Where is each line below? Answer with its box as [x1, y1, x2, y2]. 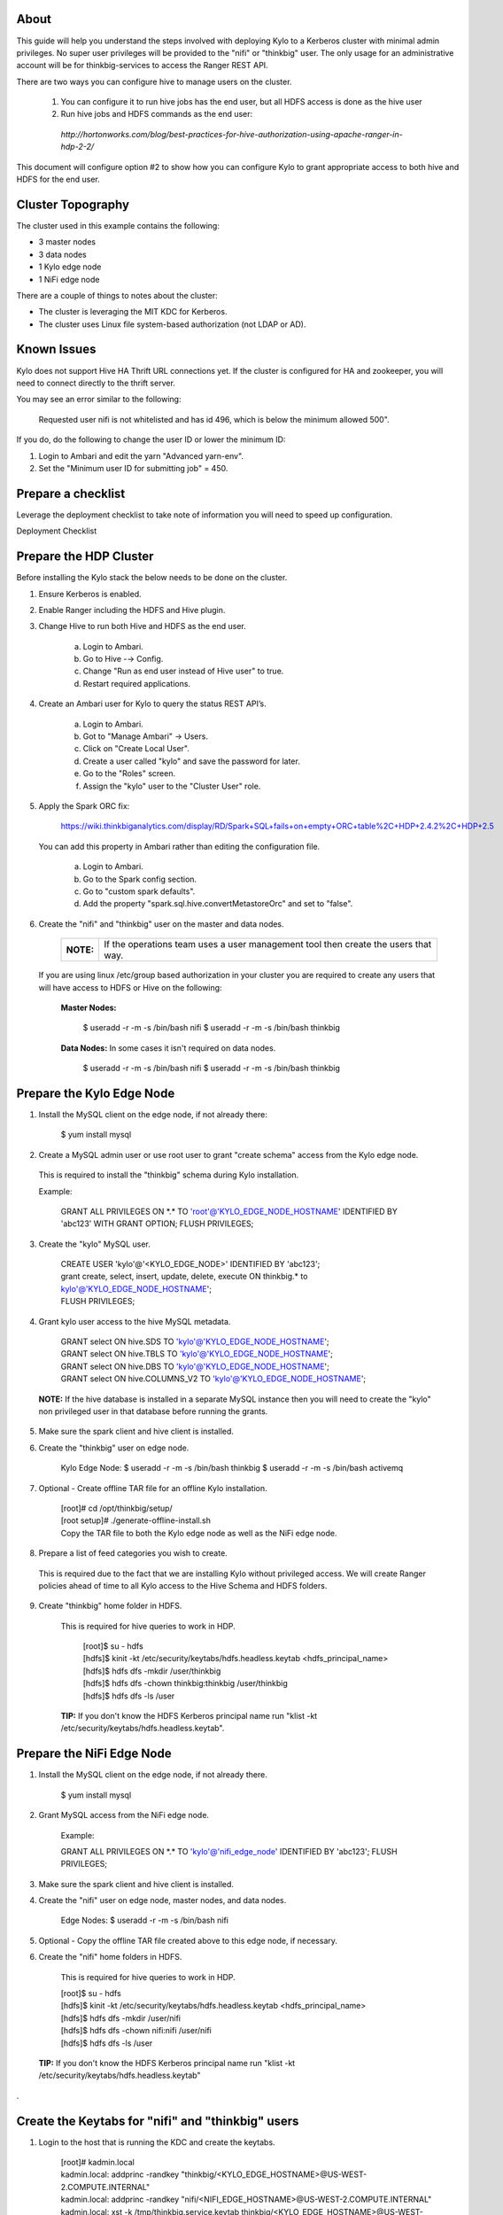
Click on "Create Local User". [82, 743, 190, 754]
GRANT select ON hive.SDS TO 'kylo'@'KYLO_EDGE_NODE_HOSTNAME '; [60, 1336, 329, 1347]
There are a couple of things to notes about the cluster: [16, 290, 219, 300]
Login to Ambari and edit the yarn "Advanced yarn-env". [38, 450, 244, 461]
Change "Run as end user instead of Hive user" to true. [82, 665, 284, 677]
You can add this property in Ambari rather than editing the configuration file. [38, 841, 321, 851]
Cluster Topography [16, 197, 130, 212]
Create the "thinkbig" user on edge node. [38, 1442, 190, 1453]
